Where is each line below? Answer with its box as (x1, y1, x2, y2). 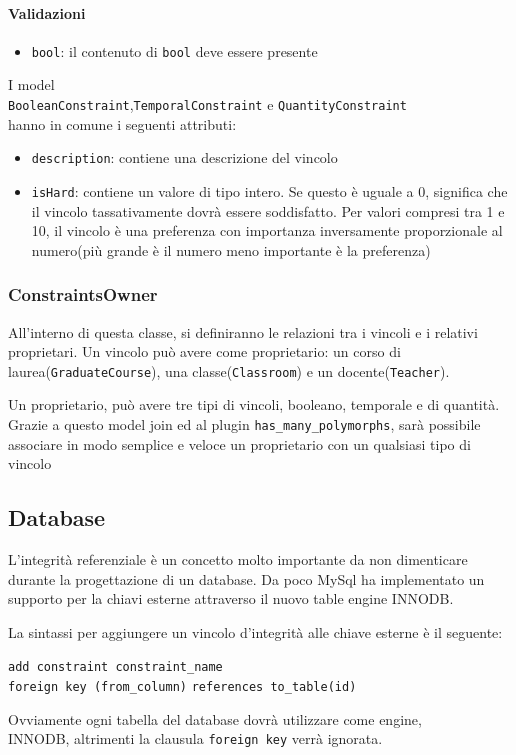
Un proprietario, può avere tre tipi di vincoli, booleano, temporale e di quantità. (8, 394, 500, 415)
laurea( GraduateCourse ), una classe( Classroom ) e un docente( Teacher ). (8, 360, 450, 381)
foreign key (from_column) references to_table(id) (8, 680, 357, 695)
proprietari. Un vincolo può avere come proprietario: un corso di (8, 341, 401, 362)
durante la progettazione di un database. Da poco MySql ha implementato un (8, 568, 485, 589)
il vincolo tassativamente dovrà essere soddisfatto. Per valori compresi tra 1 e (31, 200, 505, 221)
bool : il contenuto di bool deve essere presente (31, 40, 318, 61)
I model (8, 74, 55, 95)
